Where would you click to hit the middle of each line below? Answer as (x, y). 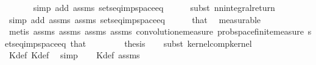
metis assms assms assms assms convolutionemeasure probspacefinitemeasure (156, 31)
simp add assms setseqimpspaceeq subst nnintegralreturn (154, 7)
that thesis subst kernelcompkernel (161, 43)
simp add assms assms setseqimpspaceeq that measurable (135, 19)
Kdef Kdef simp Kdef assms (74, 55)
